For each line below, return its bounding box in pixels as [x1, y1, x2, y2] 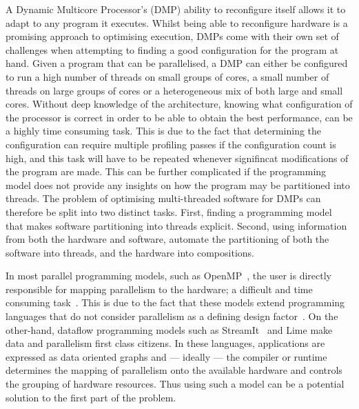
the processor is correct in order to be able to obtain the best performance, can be [6, 110, 353, 124]
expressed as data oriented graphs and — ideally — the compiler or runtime [6, 349, 327, 363]
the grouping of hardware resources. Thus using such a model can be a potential [6, 377, 345, 391]
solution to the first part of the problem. [6, 390, 176, 404]
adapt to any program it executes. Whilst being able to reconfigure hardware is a [6, 15, 348, 30]
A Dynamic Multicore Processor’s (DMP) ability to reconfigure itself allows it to [6, 2, 346, 16]
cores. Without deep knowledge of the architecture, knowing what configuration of [6, 97, 353, 111]
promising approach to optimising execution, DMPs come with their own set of [6, 29, 339, 43]
